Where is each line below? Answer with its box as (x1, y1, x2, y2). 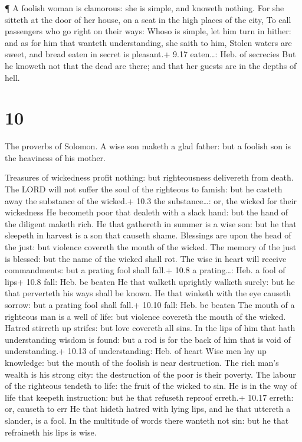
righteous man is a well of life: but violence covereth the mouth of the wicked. (5, 310, 286, 322)
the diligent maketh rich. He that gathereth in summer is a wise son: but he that (5, 217, 297, 230)
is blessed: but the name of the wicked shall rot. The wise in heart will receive (5, 252, 287, 264)
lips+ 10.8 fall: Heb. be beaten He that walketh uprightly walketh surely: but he (5, 275, 295, 287)
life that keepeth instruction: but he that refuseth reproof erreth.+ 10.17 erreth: (5, 391, 294, 403)
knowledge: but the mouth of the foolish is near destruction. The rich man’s (5, 356, 279, 368)
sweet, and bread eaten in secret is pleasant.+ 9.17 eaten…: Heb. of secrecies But (5, 48, 296, 60)
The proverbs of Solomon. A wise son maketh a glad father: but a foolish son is (5, 140, 291, 152)
